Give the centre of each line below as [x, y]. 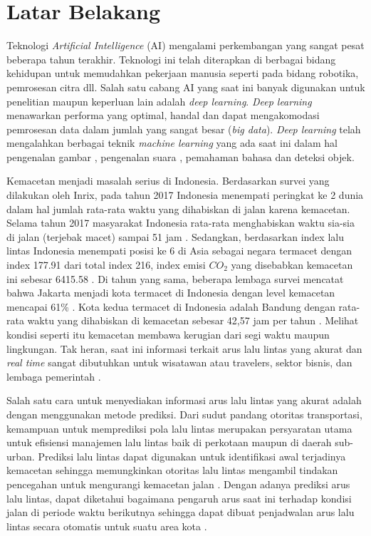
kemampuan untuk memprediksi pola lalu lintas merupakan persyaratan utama [179, 428]
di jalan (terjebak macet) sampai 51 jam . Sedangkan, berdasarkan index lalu [175, 236]
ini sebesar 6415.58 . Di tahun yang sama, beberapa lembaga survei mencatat [175, 278]
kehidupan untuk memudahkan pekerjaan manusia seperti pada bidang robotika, [183, 73]
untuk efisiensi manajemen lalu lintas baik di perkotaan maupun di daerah [169, 442]
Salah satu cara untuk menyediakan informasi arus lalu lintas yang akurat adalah [184, 400]
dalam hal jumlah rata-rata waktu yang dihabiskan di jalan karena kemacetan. [178, 208]
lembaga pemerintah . [54, 376]
